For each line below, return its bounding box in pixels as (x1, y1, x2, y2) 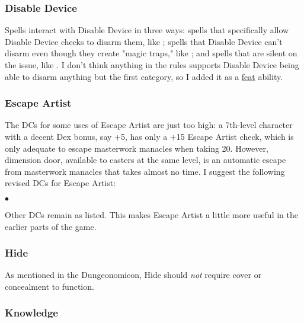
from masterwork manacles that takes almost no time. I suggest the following (5, 165, 285, 177)
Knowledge (5, 305, 58, 320)
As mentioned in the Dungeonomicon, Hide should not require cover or (5, 268, 262, 281)
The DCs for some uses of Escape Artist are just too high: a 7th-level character (5, 119, 293, 131)
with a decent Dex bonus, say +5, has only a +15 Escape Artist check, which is (5, 130, 294, 142)
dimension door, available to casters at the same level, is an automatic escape (5, 153, 286, 166)
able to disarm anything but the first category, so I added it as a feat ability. (5, 70, 283, 82)
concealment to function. (5, 280, 94, 292)
